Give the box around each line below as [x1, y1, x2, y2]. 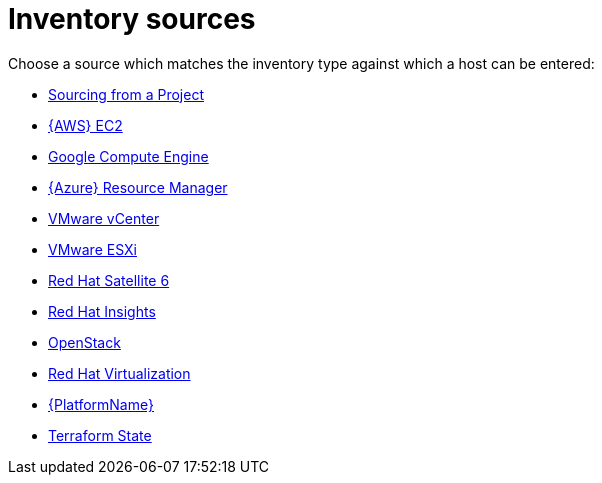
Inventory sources [8, 2, 256, 36]
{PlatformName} [48, 395, 154, 413]
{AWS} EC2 [48, 116, 123, 134]
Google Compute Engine [48, 147, 209, 165]
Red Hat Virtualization [48, 364, 191, 382]
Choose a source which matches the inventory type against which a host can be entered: [8, 54, 595, 72]
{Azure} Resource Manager [48, 178, 228, 196]
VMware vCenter [48, 209, 160, 227]
